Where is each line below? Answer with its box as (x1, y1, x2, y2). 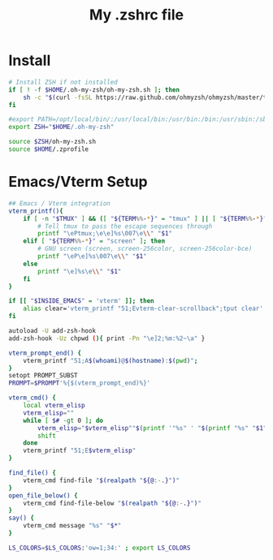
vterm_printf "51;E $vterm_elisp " (23, 446, 136, 455)
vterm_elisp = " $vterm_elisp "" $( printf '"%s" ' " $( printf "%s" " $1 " (37, 424, 267, 432)
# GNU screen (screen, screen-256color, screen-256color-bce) (37, 245, 253, 253)
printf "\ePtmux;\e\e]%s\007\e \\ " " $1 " (37, 230, 173, 238)
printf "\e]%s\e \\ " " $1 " (37, 267, 122, 275)
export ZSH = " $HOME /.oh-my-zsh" (8, 123, 115, 131)
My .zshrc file (89, 6, 184, 24)
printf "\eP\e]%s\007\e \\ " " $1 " (37, 252, 148, 261)
